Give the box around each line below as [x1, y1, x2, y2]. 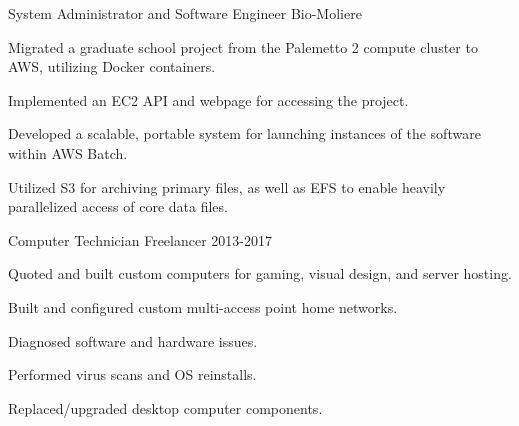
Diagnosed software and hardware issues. [8, 330, 258, 351]
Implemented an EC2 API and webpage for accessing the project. [8, 89, 409, 110]
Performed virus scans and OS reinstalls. [8, 364, 257, 385]
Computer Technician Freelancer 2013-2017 [8, 229, 273, 250]
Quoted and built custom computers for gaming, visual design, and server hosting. [8, 263, 512, 284]
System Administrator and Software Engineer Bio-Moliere [8, 3, 362, 23]
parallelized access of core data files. [8, 196, 228, 217]
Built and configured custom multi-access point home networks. [8, 296, 398, 317]
